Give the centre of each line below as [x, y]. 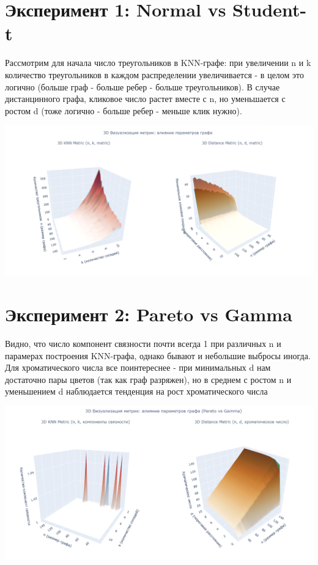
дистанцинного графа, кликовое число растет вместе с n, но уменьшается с [145, 99]
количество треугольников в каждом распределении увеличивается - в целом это [155, 74]
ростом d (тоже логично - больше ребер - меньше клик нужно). [124, 110]
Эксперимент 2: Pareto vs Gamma [149, 314]
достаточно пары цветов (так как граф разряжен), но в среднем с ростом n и [148, 379]
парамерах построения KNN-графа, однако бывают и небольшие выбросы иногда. [158, 355]
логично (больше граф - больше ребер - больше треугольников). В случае [142, 86]
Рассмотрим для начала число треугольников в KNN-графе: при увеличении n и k [158, 63]
